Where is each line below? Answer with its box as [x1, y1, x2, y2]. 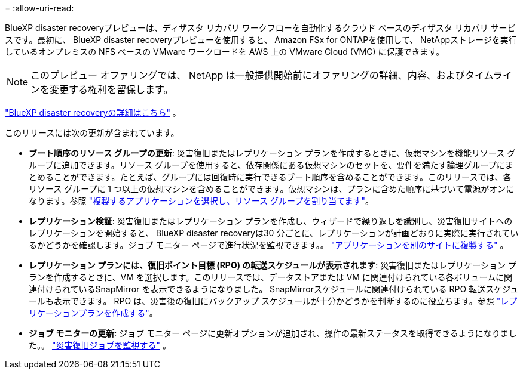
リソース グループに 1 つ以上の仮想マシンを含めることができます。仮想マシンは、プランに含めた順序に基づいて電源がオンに [29, 184, 515, 194]
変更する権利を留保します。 [50, 84, 173, 95]
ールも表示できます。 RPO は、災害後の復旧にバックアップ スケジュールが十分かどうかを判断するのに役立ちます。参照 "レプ [29, 296, 518, 306]
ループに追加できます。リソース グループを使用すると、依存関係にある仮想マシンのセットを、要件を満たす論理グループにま [29, 160, 513, 170]
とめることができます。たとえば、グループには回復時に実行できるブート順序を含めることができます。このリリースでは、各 [29, 172, 512, 182]
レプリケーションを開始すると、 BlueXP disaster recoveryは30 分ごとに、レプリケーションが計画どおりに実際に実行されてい [29, 228, 519, 238]
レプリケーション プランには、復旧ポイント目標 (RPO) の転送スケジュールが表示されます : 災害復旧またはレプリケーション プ [29, 260, 516, 270]
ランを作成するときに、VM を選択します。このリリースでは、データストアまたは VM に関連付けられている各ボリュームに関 [29, 272, 513, 282]
